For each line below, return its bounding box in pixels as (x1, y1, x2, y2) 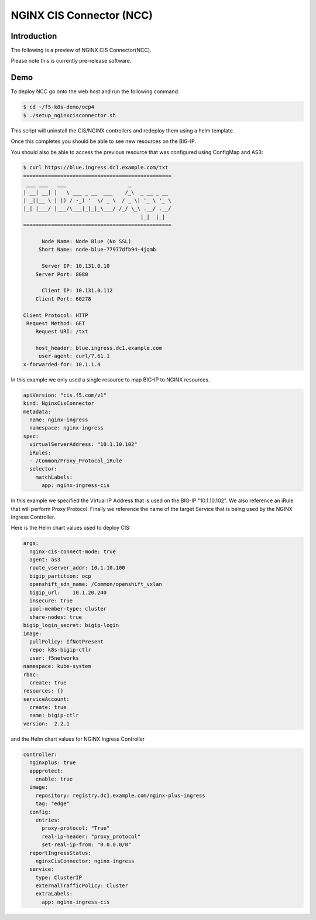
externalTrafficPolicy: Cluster (35, 882, 129, 889)
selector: (29, 466, 58, 472)
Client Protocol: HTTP (23, 312, 88, 319)
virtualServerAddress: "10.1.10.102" (29, 441, 138, 448)
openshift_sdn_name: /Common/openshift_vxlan (29, 581, 162, 588)
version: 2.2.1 (23, 720, 70, 727)
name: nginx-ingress (29, 417, 88, 423)
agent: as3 (29, 557, 61, 563)
